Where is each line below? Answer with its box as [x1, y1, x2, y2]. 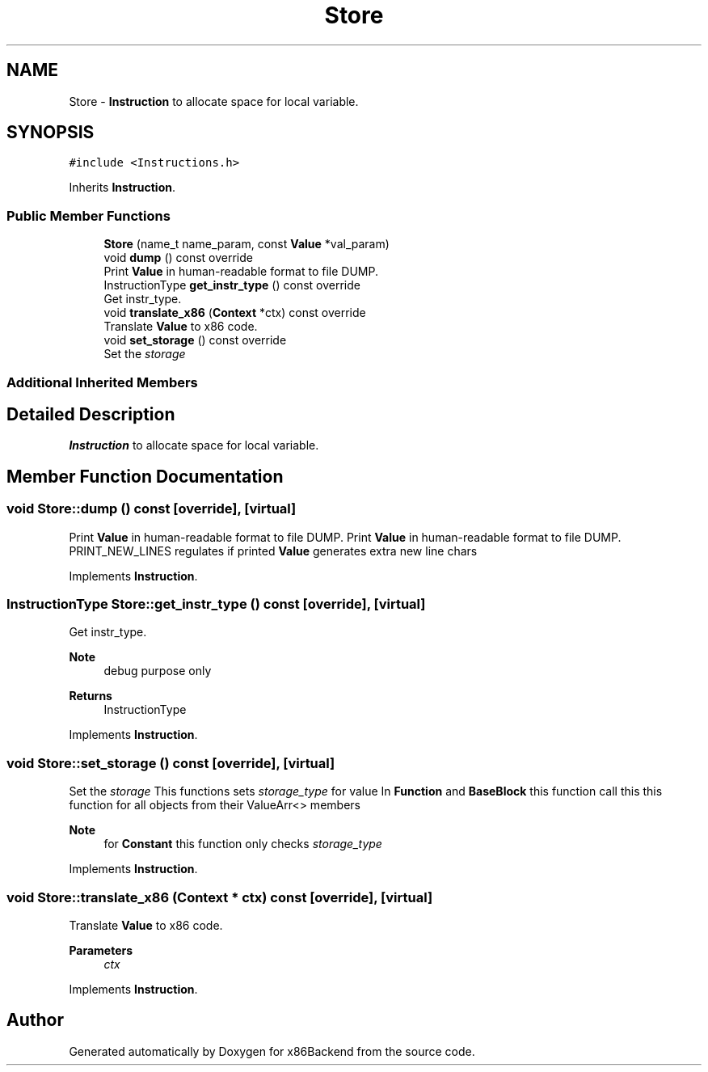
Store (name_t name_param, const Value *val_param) [103, 237, 390, 251]
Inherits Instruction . [69, 180, 175, 195]
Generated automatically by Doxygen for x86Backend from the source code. [69, 1044, 475, 1058]
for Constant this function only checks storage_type [103, 837, 382, 851]
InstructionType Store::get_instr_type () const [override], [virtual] [6, 596, 426, 612]
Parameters [69, 943, 133, 957]
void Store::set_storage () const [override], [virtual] [6, 754, 335, 771]
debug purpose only [103, 664, 212, 678]
